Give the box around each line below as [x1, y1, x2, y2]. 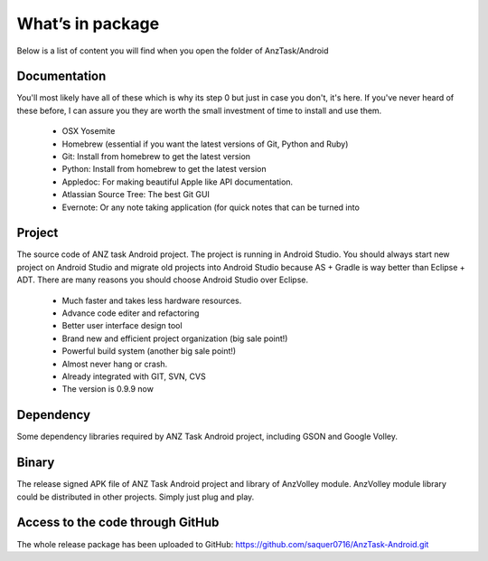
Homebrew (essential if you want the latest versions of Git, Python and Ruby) [61, 138, 349, 149]
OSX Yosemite [61, 126, 116, 137]
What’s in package [16, 14, 160, 33]
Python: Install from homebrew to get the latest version [61, 164, 267, 175]
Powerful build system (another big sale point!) [61, 346, 237, 357]
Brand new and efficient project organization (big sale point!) [61, 333, 288, 344]
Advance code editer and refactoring [61, 308, 200, 319]
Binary [16, 455, 55, 471]
